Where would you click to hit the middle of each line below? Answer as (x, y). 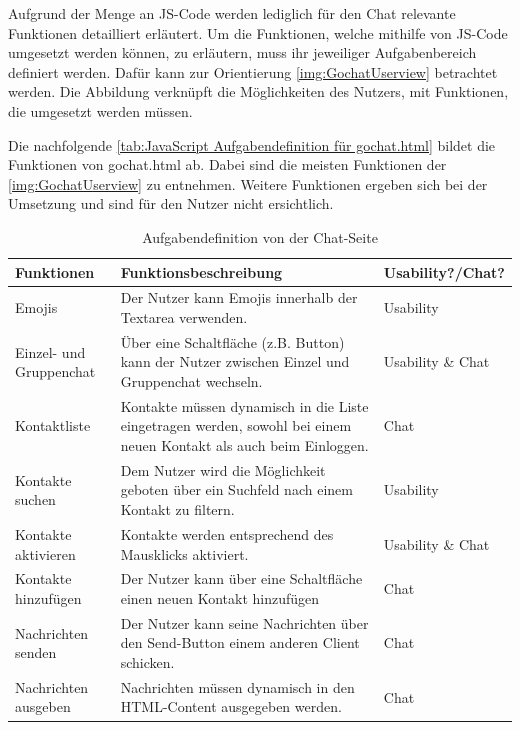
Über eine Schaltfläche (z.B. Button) (232, 341)
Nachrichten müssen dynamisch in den (237, 686)
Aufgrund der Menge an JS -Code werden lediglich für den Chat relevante (232, 13)
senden (36, 652)
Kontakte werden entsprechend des (227, 533)
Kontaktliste (53, 425)
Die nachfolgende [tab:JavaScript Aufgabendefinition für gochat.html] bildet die (252, 144)
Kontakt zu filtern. (177, 509)
